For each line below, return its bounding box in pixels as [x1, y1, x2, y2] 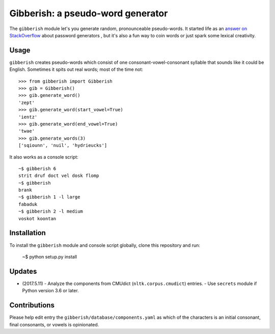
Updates [9, 267, 37, 275]
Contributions [9, 301, 54, 310]
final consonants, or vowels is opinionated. [9, 321, 99, 327]
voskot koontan [18, 216, 57, 221]
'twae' [18, 128, 35, 134]
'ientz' [18, 114, 38, 120]
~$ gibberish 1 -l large [18, 194, 80, 200]
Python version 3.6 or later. [22, 288, 79, 294]
